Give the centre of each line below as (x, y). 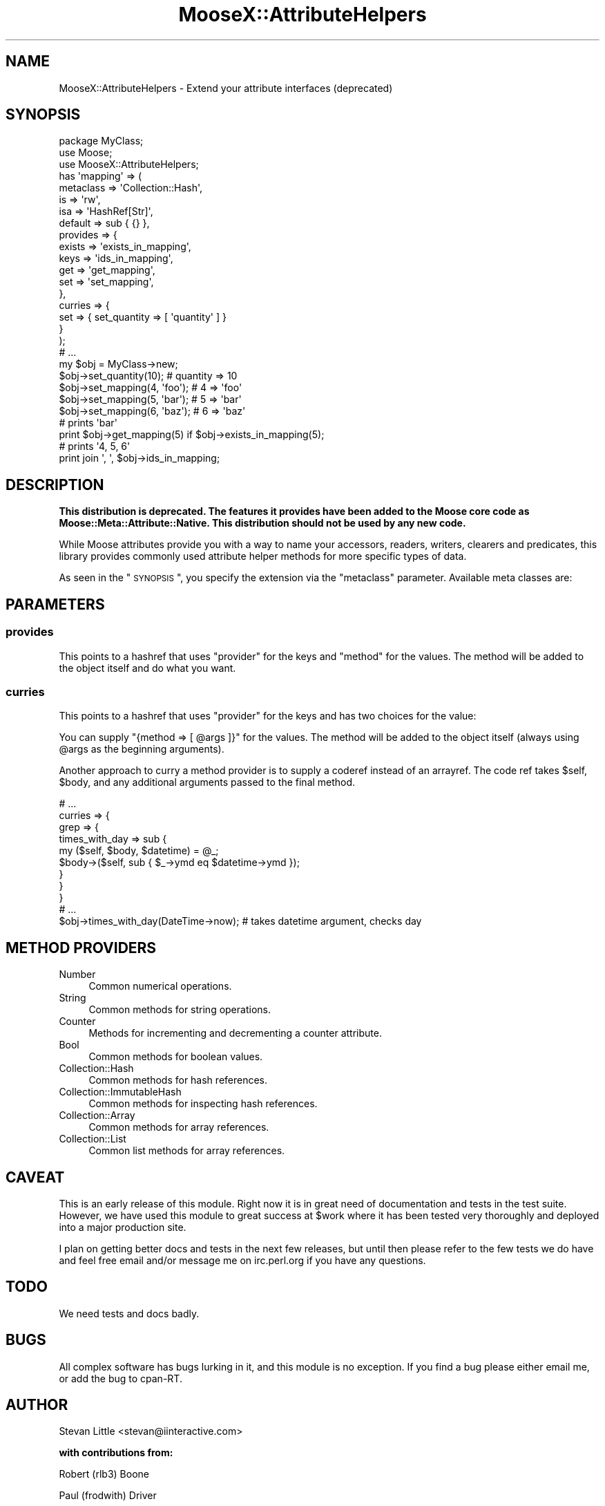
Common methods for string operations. (180, 1010)
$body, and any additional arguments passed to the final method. (207, 782)
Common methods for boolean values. (176, 1057)
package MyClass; (101, 141)
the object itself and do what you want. (147, 668)
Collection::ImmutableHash (120, 1092)
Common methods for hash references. (178, 1080)
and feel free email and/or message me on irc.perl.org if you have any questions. (242, 1260)
